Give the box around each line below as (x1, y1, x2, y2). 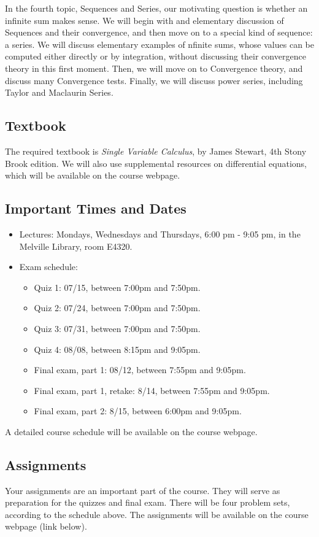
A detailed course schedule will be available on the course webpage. (5, 425, 258, 438)
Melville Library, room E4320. (19, 239, 133, 252)
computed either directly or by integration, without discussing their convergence (5, 50, 306, 63)
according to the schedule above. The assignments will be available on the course (5, 508, 309, 520)
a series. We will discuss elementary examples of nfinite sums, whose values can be (5, 37, 314, 50)
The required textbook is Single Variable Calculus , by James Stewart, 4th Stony (5, 144, 307, 157)
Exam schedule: (19, 260, 78, 273)
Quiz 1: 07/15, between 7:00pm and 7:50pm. (34, 280, 201, 293)
